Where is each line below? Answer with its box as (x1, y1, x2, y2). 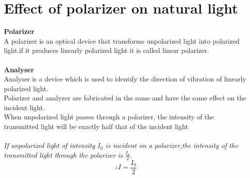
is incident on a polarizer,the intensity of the (105, 140, 238, 150)
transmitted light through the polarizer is (4, 149, 123, 160)
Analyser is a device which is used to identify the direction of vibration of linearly (4, 74, 246, 84)
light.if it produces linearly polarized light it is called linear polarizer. (4, 45, 209, 55)
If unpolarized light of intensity (4, 140, 95, 150)
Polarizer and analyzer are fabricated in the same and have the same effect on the (4, 93, 246, 103)
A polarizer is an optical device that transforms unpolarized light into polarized (4, 35, 240, 46)
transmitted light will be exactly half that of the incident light (4, 121, 189, 131)
